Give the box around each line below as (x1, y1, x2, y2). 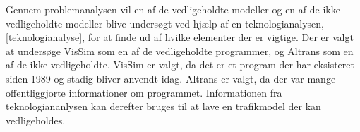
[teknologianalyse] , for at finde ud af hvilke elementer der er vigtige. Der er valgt (6, 30, 354, 44)
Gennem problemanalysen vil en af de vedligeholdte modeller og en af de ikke (6, 2, 340, 16)
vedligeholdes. (6, 112, 66, 127)
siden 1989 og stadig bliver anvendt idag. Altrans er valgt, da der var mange (6, 71, 336, 85)
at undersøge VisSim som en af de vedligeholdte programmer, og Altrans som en (6, 43, 354, 58)
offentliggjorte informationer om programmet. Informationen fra (6, 85, 282, 100)
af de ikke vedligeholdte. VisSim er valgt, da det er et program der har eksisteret (6, 57, 354, 72)
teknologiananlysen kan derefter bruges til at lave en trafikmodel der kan (6, 99, 321, 114)
